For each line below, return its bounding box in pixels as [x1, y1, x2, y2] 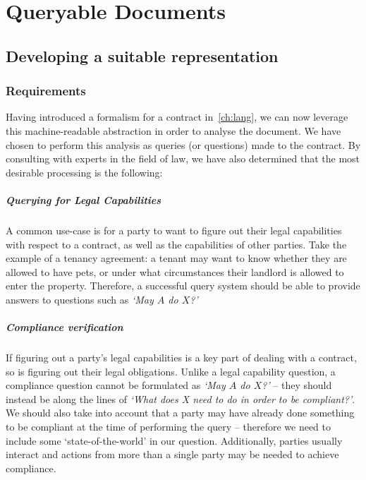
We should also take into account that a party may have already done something [6, 405, 355, 420]
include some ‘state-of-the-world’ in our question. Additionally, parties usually [6, 433, 343, 448]
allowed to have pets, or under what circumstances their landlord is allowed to [6, 264, 344, 279]
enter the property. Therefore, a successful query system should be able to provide [6, 278, 360, 293]
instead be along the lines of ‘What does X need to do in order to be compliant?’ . [6, 391, 355, 406]
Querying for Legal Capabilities [6, 192, 161, 207]
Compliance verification [6, 320, 123, 335]
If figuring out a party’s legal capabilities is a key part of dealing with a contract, [6, 350, 357, 365]
